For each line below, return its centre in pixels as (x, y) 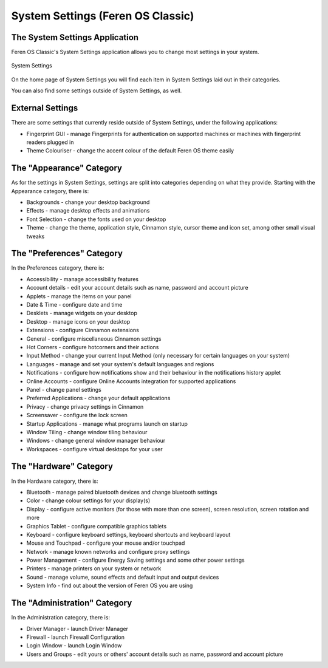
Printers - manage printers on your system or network (94, 568)
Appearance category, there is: (50, 191)
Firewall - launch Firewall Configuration (75, 637)
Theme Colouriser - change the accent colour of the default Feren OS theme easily (130, 151)
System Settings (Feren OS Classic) (103, 16)
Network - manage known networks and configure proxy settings (108, 551)
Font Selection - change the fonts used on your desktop (96, 219)
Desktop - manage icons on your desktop (78, 321)
